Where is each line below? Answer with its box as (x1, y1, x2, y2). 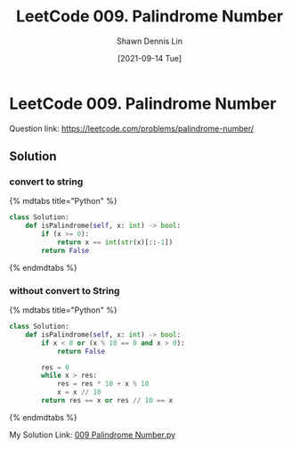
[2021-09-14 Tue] (117, 53, 182, 63)
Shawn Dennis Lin (117, 36, 182, 46)
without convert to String (9, 284, 120, 297)
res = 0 (41, 363, 69, 371)
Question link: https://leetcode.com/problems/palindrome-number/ (9, 123, 255, 134)
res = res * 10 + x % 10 (56, 380, 150, 388)
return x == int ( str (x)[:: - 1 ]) (56, 238, 174, 247)
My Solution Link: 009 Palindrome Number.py (9, 429, 176, 440)
